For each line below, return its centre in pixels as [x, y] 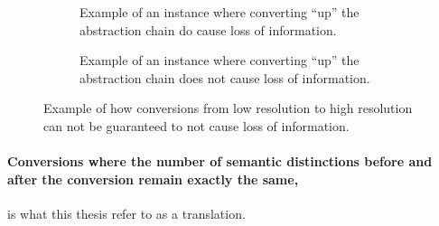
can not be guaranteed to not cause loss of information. [196, 125]
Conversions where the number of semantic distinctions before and [220, 161]
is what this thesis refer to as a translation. [126, 213]
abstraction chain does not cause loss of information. [225, 77]
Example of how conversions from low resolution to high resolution [228, 108]
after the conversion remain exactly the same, [153, 179]
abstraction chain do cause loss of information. [208, 29]
